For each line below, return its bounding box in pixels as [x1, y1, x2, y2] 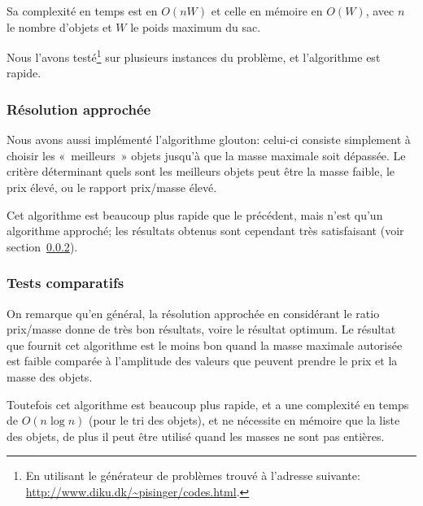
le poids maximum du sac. [130, 18, 261, 35]
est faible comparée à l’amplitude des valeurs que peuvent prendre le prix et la [7, 352, 398, 369]
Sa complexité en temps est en [7, 2, 158, 19]
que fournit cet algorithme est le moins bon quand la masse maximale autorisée [7, 336, 403, 353]
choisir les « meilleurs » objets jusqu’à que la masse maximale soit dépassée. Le [7, 146, 406, 164]
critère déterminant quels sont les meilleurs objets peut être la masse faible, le [7, 163, 395, 180]
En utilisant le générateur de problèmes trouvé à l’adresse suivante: [25, 467, 360, 484]
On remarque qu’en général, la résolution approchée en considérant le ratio [7, 304, 380, 321]
